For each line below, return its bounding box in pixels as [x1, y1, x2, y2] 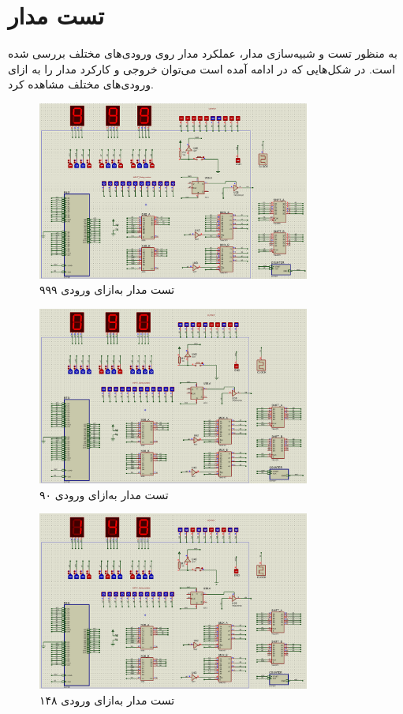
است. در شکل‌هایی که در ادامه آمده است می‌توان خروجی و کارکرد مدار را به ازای [8, 60, 396, 77]
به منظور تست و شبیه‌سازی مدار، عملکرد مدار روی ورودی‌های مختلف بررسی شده [8, 45, 397, 62]
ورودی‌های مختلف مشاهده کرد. [8, 76, 154, 92]
